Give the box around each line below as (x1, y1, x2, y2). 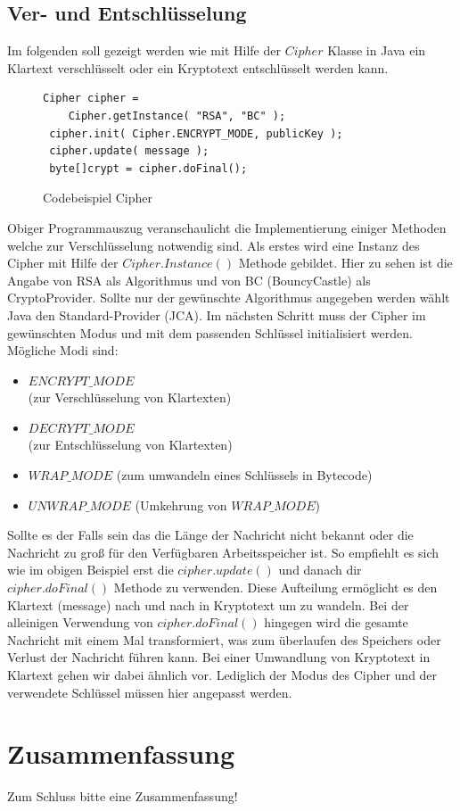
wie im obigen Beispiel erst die (7, 560, 174, 579)
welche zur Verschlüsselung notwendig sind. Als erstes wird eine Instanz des (7, 236, 420, 254)
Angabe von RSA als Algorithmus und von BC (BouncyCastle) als (7, 270, 371, 289)
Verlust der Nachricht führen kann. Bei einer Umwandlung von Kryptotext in (7, 648, 431, 666)
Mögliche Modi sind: (7, 341, 119, 360)
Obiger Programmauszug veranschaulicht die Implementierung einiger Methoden (7, 218, 447, 236)
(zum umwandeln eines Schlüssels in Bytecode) (116, 466, 373, 484)
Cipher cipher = (43, 92, 139, 105)
